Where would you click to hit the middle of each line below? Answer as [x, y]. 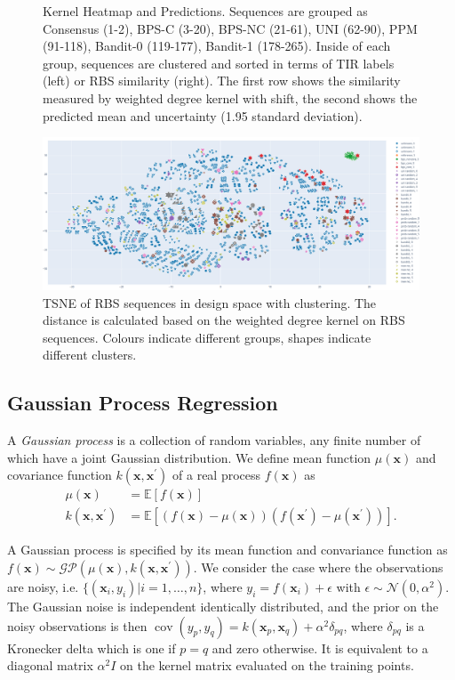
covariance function [60, 475]
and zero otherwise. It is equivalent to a [320, 648]
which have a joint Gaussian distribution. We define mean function [189, 457]
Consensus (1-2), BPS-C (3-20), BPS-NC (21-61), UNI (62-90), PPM [230, 28]
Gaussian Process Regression [143, 403]
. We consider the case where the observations [318, 567]
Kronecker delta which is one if [92, 648]
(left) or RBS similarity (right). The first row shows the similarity [222, 81]
